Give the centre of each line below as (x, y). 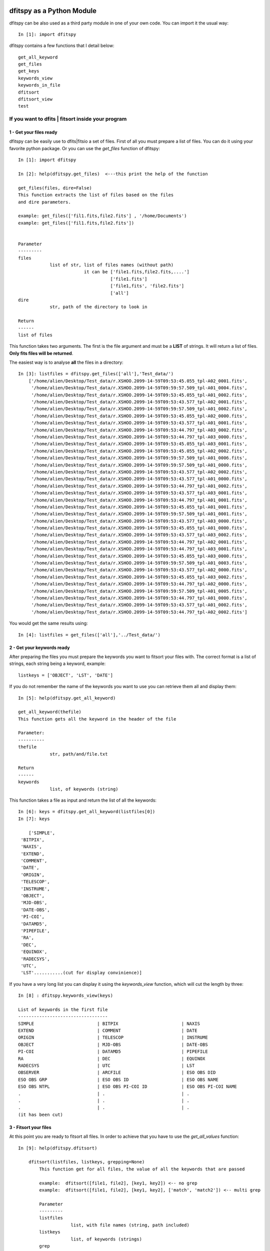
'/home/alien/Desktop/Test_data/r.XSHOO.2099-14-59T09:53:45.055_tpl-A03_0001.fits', (139, 444)
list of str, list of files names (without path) (112, 265)
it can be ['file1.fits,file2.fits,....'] (136, 272)
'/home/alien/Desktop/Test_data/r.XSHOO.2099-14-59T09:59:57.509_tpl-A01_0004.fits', (139, 388)
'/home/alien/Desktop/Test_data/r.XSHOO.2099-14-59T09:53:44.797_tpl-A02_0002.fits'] (139, 612)
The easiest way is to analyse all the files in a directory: (66, 362)
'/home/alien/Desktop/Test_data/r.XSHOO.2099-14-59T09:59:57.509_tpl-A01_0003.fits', (139, 563)
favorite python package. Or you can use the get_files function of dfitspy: (84, 148)
